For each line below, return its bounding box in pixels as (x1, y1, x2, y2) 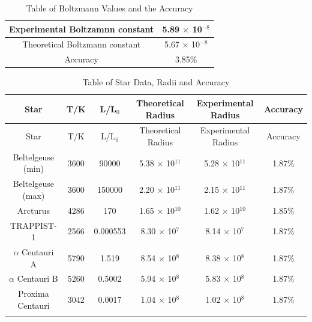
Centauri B (17, 272, 58, 285)
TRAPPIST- (10, 219, 57, 231)
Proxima (18, 287, 49, 300)
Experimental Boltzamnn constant (9, 22, 154, 35)
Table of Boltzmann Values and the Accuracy (26, 2, 193, 14)
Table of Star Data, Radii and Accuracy (82, 76, 230, 88)
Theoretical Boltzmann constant (22, 38, 141, 50)
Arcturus (17, 204, 50, 216)
